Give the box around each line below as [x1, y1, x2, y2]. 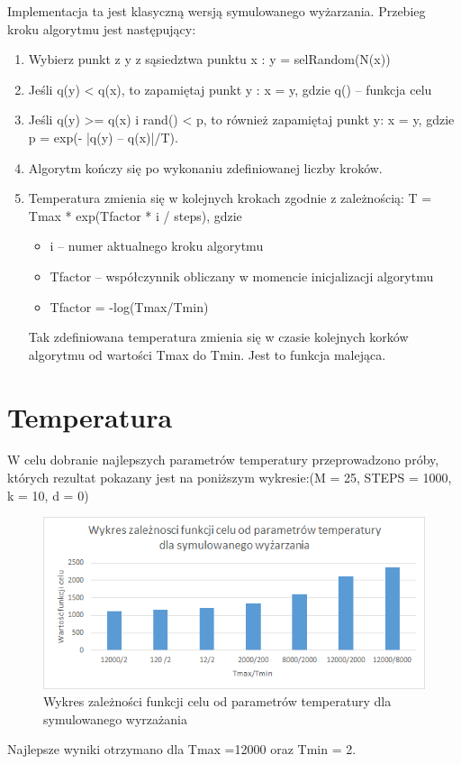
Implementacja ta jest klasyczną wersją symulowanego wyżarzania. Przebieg [7, 2, 426, 20]
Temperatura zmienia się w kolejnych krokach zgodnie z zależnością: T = [28, 189, 432, 207]
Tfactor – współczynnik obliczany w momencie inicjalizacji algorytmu [50, 266, 434, 285]
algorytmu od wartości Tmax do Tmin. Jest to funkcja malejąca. [28, 345, 386, 364]
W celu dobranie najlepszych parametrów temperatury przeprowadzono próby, [7, 450, 439, 469]
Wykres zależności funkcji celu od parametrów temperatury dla [43, 692, 392, 711]
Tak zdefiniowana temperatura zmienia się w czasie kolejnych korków [28, 327, 409, 346]
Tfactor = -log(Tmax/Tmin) [50, 297, 209, 316]
